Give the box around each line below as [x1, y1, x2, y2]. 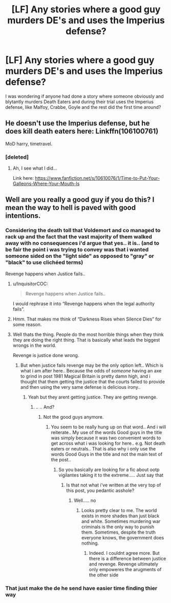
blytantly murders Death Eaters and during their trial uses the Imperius [5, 99, 154, 105]
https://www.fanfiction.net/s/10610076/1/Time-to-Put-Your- [35, 175, 160, 181]
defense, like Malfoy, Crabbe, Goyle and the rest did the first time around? [5, 104, 161, 110]
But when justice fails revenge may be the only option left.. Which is [20, 362, 164, 368]
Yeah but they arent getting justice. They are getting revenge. [28, 394, 158, 400]
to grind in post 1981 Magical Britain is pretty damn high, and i [20, 373, 151, 379]
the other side [89, 572, 119, 578]
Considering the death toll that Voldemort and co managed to [5, 227, 161, 234]
